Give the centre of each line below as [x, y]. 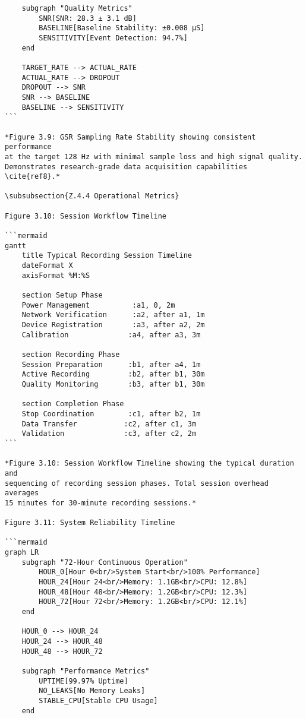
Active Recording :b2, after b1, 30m [113, 374]
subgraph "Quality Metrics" [77, 8]
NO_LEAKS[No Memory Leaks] [92, 691]
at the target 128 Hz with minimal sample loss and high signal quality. [154, 156]
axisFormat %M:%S [56, 275]
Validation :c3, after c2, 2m [109, 434]
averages [22, 493]
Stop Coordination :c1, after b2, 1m [111, 414]
